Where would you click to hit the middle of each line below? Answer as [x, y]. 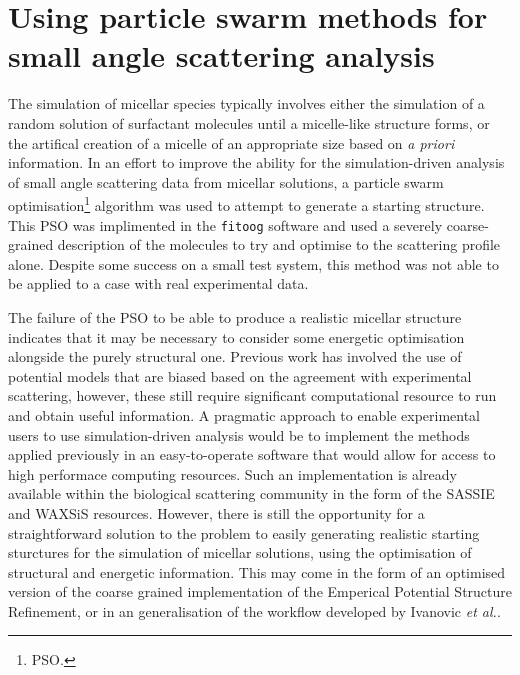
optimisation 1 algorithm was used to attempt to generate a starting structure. [246, 203]
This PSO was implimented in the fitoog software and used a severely [225, 224]
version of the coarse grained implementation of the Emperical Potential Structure [260, 591]
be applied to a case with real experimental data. [158, 283]
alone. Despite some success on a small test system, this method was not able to [253, 263]
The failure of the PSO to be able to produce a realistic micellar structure [235, 316]
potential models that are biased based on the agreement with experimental [240, 375]
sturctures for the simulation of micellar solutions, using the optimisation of [240, 552]
